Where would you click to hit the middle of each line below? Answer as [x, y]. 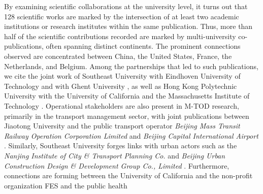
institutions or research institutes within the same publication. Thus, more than [128, 26]
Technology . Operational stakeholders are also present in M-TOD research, [122, 105]
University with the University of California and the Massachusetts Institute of [127, 96]
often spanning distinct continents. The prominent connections [143, 46]
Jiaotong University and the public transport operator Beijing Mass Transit [122, 126]
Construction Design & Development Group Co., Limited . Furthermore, [117, 165]
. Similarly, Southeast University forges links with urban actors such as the [121, 145]
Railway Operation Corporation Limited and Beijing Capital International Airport [131, 135]
